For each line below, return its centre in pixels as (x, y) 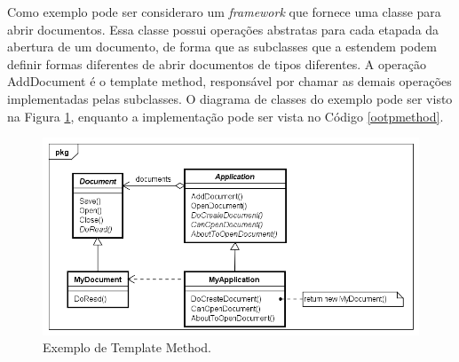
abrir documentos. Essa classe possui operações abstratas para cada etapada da (223, 29)
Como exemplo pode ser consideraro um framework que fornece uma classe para (224, 12)
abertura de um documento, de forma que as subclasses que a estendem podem (222, 47)
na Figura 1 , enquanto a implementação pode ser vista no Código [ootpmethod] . (226, 116)
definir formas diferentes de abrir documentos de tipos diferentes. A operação (217, 63)
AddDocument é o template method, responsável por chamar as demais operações (229, 81)
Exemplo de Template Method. (127, 347)
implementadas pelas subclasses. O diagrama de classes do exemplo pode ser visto (230, 98)
